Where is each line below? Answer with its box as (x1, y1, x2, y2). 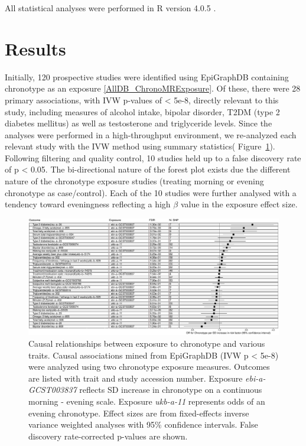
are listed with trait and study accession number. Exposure (28, 372, 243, 384)
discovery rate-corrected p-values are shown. (28, 429, 188, 442)
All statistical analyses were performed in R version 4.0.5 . (5, 2, 216, 14)
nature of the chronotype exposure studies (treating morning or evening (5, 175, 264, 187)
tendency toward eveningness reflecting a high (5, 198, 171, 210)
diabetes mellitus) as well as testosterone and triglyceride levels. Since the (5, 117, 272, 129)
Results (5, 36, 66, 60)
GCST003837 (28, 383, 77, 396)
